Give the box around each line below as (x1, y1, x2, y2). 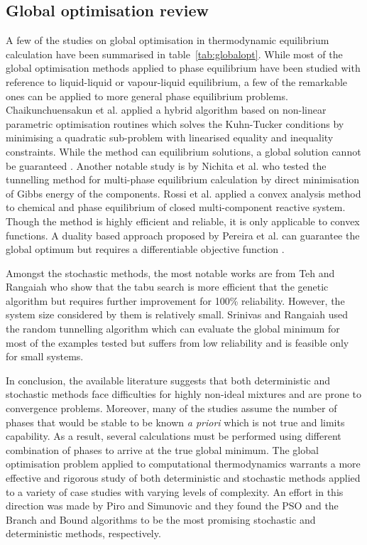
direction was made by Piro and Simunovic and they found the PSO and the (6, 498, 339, 513)
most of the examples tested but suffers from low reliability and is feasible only (6, 335, 349, 350)
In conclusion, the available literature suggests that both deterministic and (6, 372, 331, 387)
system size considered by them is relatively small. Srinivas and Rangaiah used (6, 307, 348, 322)
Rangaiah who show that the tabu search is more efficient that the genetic (6, 279, 329, 294)
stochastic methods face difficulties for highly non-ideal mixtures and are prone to (6, 387, 362, 401)
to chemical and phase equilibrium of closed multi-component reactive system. (6, 200, 346, 215)
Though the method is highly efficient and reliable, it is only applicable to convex (6, 213, 360, 228)
